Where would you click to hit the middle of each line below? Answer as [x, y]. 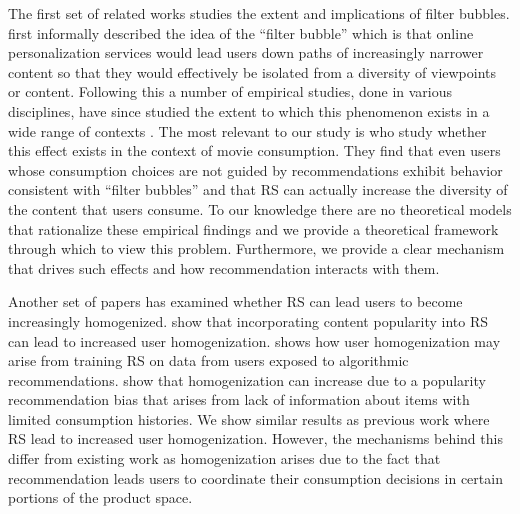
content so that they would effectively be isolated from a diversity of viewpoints [252, 71]
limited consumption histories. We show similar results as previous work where [249, 418]
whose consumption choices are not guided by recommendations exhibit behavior [255, 169]
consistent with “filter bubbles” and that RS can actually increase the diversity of [258, 189]
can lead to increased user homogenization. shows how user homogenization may [254, 340]
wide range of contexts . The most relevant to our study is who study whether [247, 130]
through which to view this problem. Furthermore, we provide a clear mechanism [256, 248]
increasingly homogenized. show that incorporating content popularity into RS [248, 320]
